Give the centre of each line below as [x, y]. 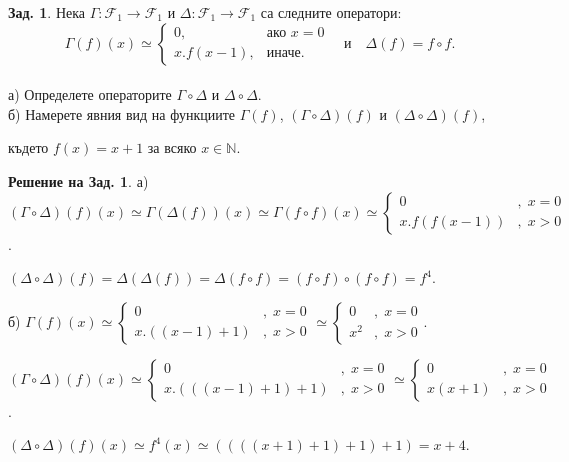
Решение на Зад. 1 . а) [78, 180]
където [28, 147]
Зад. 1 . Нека [47, 12]
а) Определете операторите [90, 94]
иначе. [285, 53]
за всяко [172, 147]
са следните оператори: [331, 12]
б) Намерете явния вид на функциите [122, 113]
